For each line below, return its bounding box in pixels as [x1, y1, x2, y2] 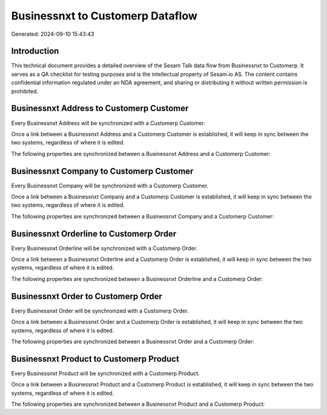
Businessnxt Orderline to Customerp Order [11, 228, 177, 239]
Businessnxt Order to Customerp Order [11, 291, 163, 302]
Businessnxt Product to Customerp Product [11, 354, 180, 364]
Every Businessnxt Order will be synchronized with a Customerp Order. [11, 307, 189, 314]
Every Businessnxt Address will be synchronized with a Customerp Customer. [11, 119, 205, 127]
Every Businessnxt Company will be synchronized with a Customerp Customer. [11, 182, 209, 189]
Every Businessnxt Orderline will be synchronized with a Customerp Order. [11, 245, 198, 252]
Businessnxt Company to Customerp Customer [11, 166, 194, 176]
